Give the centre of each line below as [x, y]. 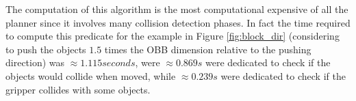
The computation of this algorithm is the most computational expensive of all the [177, 9]
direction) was [35, 62]
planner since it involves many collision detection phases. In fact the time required [178, 22]
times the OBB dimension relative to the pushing [208, 49]
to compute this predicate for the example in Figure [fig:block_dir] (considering [173, 36]
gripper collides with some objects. [78, 89]
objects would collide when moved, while [91, 75]
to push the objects [46, 49]
